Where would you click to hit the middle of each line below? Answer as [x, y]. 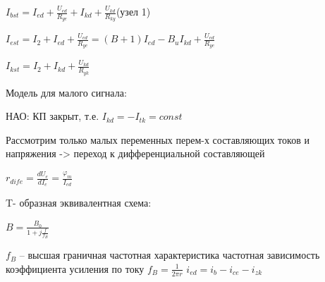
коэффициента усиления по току [75, 268]
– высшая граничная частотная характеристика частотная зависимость [170, 255]
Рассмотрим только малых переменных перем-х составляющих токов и [158, 139]
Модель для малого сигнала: [66, 92]
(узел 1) [133, 11]
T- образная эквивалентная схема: [79, 203]
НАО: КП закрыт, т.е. [53, 116]
